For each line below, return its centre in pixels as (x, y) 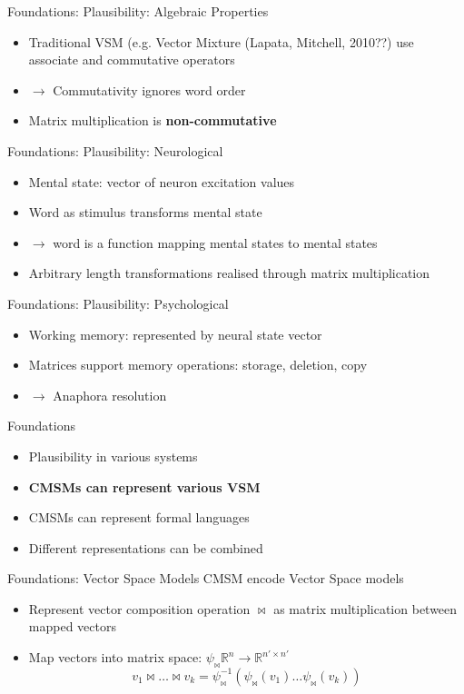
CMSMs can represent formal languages (139, 517)
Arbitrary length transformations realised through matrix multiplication (229, 273)
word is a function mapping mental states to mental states (215, 242)
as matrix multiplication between (365, 608)
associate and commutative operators (132, 59)
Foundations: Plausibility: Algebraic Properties (138, 11)
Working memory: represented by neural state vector (175, 334)
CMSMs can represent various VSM (144, 486)
